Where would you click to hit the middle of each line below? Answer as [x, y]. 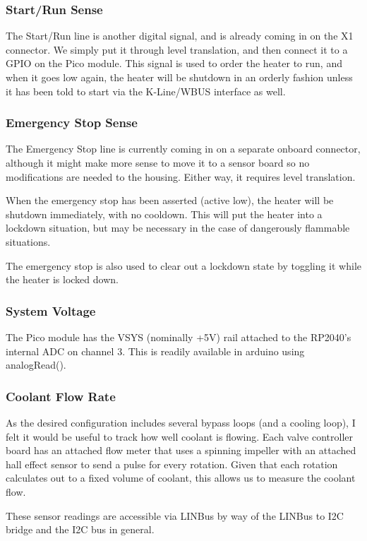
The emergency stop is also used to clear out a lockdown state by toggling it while [184, 265]
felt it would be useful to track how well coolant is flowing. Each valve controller [179, 436]
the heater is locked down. [62, 279]
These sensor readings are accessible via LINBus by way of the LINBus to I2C [175, 515]
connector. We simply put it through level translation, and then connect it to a [177, 49]
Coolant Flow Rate [61, 396]
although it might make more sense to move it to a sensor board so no [158, 162]
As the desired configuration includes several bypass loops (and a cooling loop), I [181, 422]
